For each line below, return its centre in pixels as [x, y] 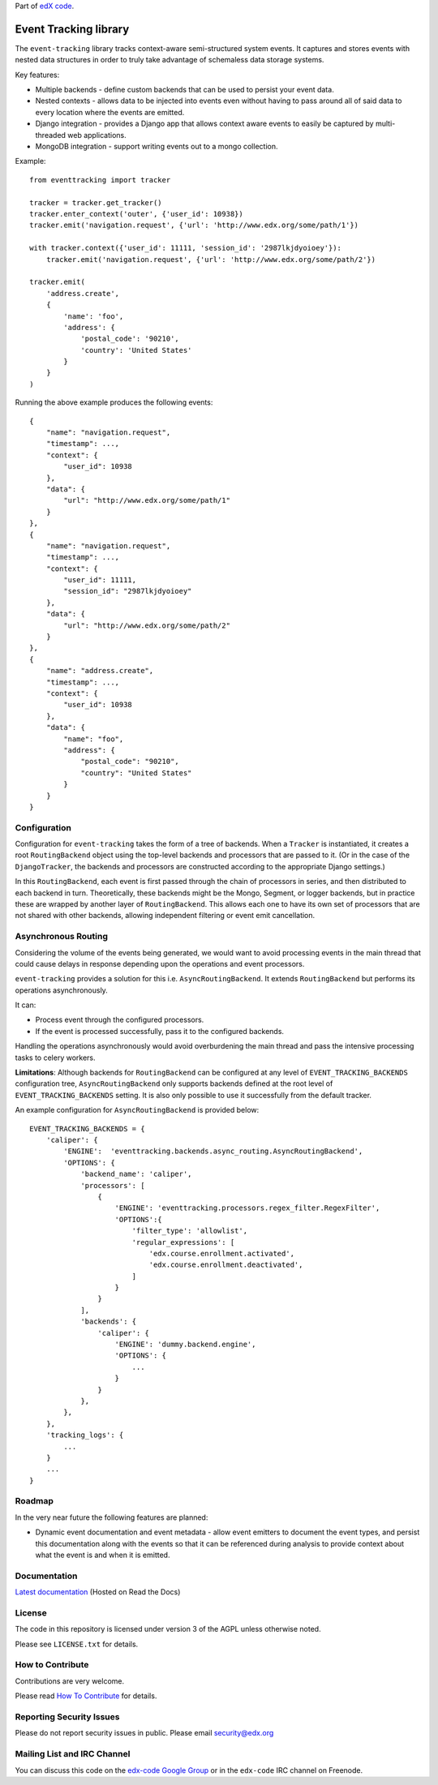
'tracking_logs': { [85, 1435]
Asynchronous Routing [62, 937]
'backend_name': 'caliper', [136, 1174]
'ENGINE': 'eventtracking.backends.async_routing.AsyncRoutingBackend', [213, 1151]
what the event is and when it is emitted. [103, 1555]
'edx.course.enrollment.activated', [222, 1253]
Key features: [37, 75]
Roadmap [34, 1501]
